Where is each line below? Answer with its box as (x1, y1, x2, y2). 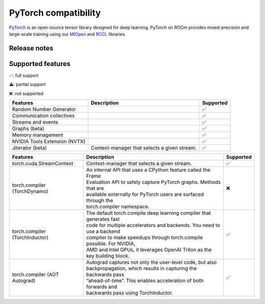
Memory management (12, 132, 63, 139)
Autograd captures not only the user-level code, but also (86, 259, 217, 266)
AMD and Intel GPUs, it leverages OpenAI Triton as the (86, 246, 212, 253)
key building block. (86, 253, 130, 259)
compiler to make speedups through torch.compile (86, 234, 203, 241)
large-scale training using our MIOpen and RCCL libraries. (9, 31, 126, 37)
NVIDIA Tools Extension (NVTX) (12, 138, 85, 145)
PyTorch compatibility (9, 7, 101, 18)
